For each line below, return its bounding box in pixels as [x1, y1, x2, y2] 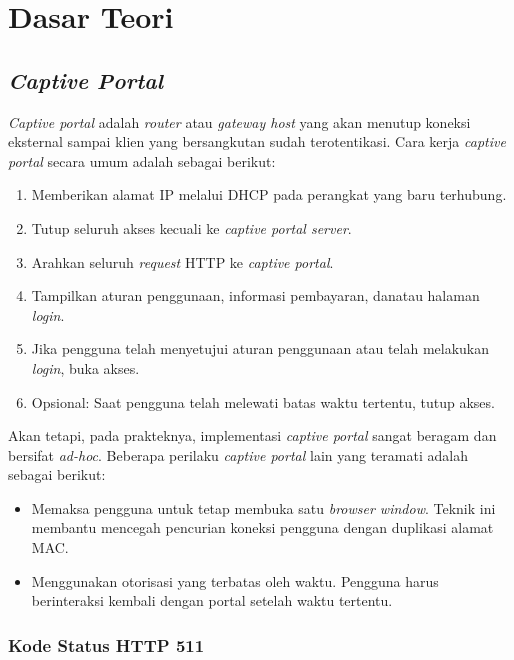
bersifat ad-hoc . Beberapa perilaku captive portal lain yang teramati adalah [8, 444, 468, 465]
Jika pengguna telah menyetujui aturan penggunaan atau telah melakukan [31, 338, 490, 359]
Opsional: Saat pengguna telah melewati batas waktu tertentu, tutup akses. [31, 391, 495, 412]
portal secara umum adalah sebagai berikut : [8, 150, 276, 171]
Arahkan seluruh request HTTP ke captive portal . [31, 251, 334, 272]
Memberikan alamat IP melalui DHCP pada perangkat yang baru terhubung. [31, 184, 507, 205]
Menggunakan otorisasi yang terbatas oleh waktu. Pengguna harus [31, 570, 439, 591]
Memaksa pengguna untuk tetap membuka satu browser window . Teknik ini [31, 497, 496, 518]
